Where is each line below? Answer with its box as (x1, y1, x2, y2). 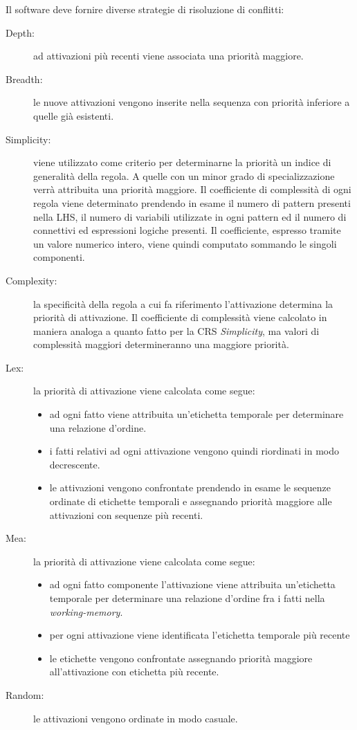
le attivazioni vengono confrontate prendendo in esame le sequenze (49, 480, 331, 495)
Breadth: (6, 71, 43, 86)
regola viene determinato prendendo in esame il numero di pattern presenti (33, 195, 351, 210)
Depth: (6, 25, 35, 39)
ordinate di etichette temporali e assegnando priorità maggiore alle (49, 494, 332, 509)
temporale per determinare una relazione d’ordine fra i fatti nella (49, 591, 325, 605)
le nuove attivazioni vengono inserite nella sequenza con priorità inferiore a (33, 95, 350, 109)
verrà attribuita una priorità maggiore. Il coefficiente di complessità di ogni (33, 182, 351, 197)
